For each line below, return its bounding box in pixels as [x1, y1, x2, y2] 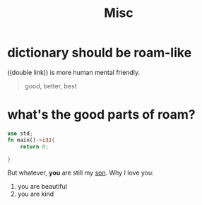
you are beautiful [17, 182, 67, 191]
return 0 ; [20, 143, 49, 150]
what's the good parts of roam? [7, 107, 196, 123]
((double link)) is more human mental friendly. [7, 68, 140, 76]
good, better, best [24, 81, 77, 90]
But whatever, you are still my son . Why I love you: [7, 168, 154, 177]
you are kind [17, 189, 54, 199]
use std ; [7, 129, 33, 137]
